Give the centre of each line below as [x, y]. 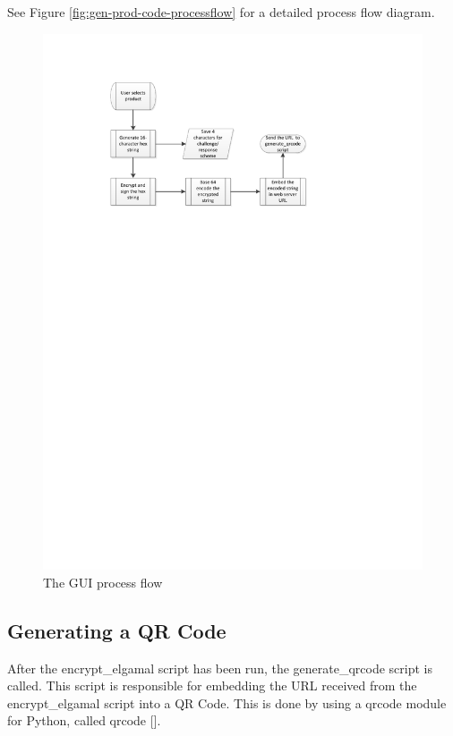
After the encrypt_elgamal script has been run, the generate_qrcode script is [220, 668]
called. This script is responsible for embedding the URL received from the [212, 685]
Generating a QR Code [117, 630]
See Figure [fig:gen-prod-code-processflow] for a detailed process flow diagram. [221, 12]
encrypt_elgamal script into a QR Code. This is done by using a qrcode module [227, 702]
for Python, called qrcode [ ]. [84, 720]
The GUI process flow [103, 582]
